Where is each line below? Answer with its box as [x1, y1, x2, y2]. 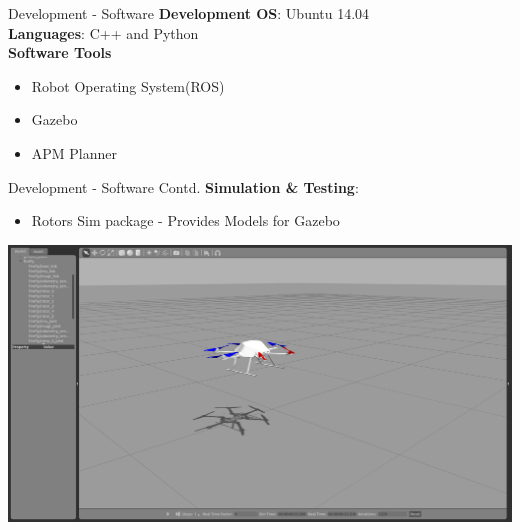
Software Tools [8, 42, 112, 63]
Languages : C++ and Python [8, 22, 199, 43]
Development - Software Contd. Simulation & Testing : [8, 176, 359, 197]
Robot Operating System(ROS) [31, 75, 225, 96]
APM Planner [31, 142, 118, 163]
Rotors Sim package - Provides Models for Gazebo [31, 210, 340, 231]
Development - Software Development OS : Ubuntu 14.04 [8, 3, 370, 23]
